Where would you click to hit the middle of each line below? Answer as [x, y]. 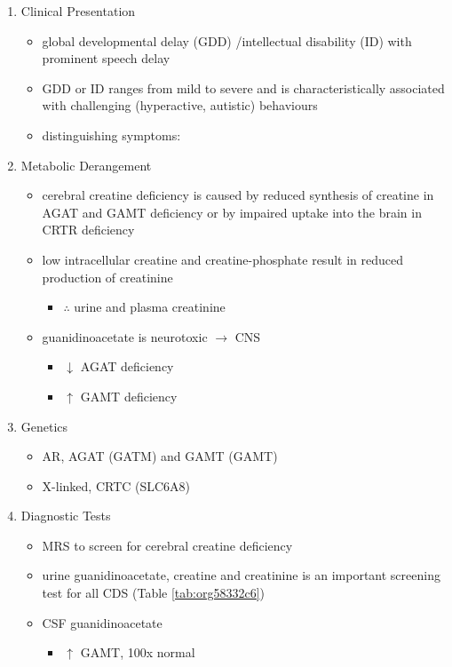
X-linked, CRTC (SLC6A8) [116, 485]
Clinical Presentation [78, 11]
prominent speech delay [106, 58]
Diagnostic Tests [66, 516]
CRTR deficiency [88, 230]
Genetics [44, 426]
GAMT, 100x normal [138, 652]
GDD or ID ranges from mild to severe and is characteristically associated [243, 87]
